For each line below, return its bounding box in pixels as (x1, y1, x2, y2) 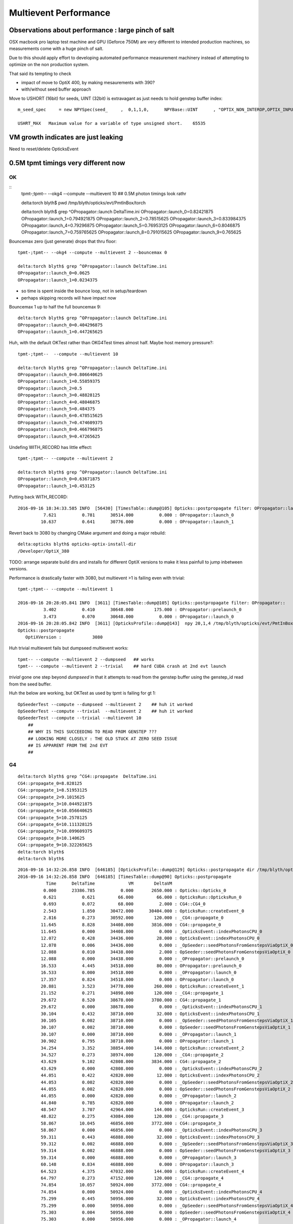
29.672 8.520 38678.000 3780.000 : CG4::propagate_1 (41, 997, 221, 1003)
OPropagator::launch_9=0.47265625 (18, 433, 100, 439)
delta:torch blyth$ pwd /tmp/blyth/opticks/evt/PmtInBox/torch (21, 200, 146, 206)
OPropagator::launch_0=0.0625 (18, 270, 90, 276)
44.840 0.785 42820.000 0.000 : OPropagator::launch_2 (41, 1100, 234, 1106)
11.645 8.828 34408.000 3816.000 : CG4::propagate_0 (41, 922, 221, 927)
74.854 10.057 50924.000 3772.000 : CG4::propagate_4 (41, 1182, 221, 1188)
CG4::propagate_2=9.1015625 (18, 794, 85, 800)
